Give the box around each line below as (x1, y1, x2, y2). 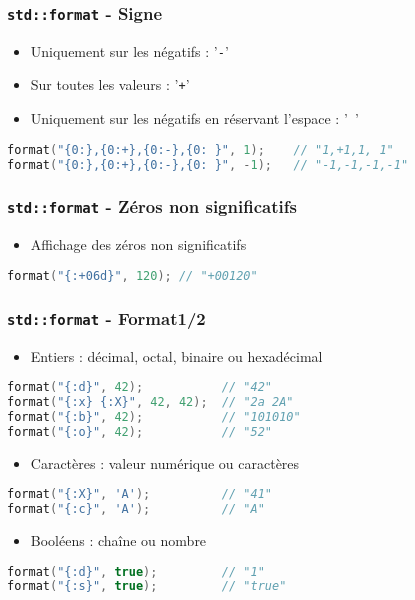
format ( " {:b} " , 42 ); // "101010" (7, 409, 301, 424)
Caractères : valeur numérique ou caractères (30, 452, 300, 473)
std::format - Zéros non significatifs (7, 194, 297, 219)
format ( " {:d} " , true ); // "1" (7, 564, 265, 579)
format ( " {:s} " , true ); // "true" (7, 579, 287, 594)
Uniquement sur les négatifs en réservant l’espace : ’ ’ (30, 108, 359, 129)
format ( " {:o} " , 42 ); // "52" (7, 424, 272, 439)
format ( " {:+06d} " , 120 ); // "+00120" (7, 268, 258, 283)
